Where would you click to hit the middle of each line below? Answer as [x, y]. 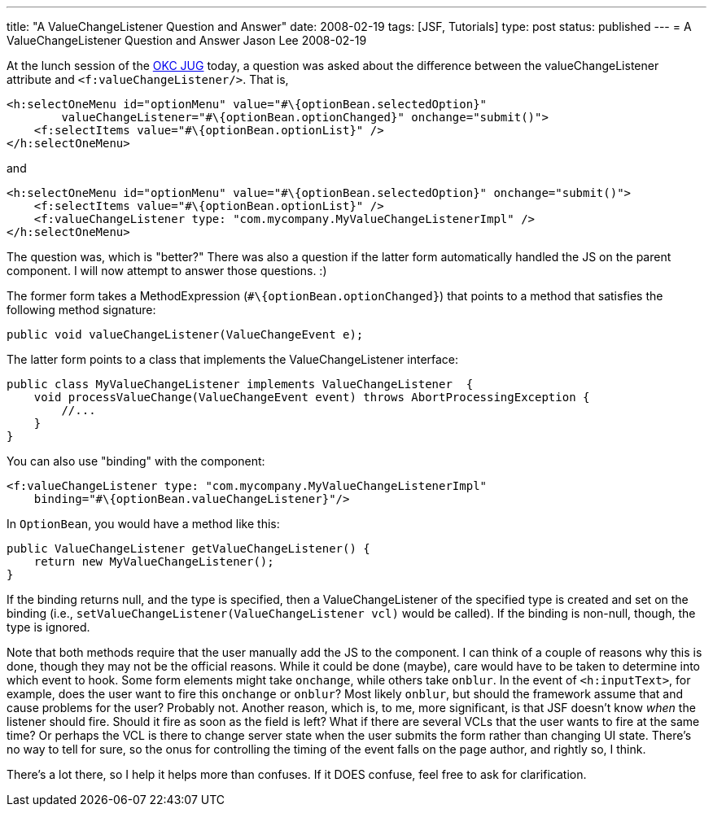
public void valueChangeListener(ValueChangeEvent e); [185, 334]
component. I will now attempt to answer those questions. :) [167, 271]
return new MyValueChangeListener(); [154, 562]
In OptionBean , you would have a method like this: [143, 524]
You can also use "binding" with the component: [136, 461]
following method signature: [81, 310]
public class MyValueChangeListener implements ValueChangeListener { [240, 384]
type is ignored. [48, 627]
